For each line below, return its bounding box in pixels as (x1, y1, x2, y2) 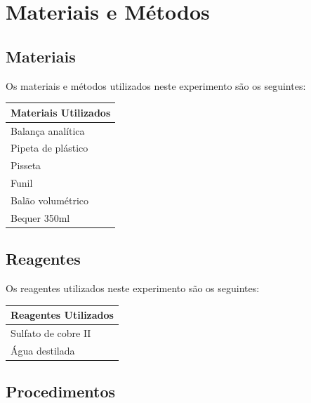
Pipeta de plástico (11, 140, 88, 155)
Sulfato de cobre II (11, 325, 91, 340)
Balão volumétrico (11, 192, 89, 207)
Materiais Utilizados (11, 105, 111, 119)
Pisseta (11, 158, 41, 173)
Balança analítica (11, 123, 85, 138)
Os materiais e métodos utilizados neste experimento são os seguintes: (6, 78, 306, 93)
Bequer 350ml (11, 210, 70, 225)
